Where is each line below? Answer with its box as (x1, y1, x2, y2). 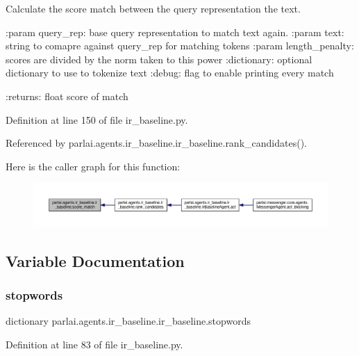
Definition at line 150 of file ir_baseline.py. (6, 112, 188, 127)
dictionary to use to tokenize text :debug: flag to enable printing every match (6, 65, 334, 80)
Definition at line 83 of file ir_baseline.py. (6, 337, 183, 351)
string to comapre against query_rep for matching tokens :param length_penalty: (6, 38, 354, 53)
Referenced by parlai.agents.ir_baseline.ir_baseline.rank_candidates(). (6, 136, 307, 150)
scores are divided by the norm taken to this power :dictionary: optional (6, 51, 312, 66)
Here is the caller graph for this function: (6, 159, 181, 173)
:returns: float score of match (6, 88, 128, 103)
